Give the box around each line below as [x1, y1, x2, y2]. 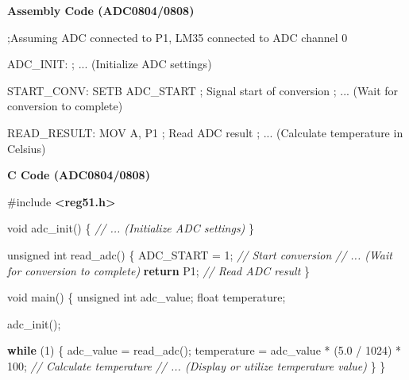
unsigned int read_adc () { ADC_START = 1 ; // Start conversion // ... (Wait [7, 246, 392, 263]
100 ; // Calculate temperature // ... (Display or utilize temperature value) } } [7, 357, 386, 374]
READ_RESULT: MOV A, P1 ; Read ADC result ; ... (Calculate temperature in [7, 124, 403, 140]
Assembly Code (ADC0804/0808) [7, 2, 195, 18]
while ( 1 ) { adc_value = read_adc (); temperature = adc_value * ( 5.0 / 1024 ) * [7, 342, 402, 359]
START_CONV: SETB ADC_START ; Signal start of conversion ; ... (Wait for [7, 82, 399, 98]
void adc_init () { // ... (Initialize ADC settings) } [7, 220, 255, 236]
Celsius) [7, 140, 46, 156]
